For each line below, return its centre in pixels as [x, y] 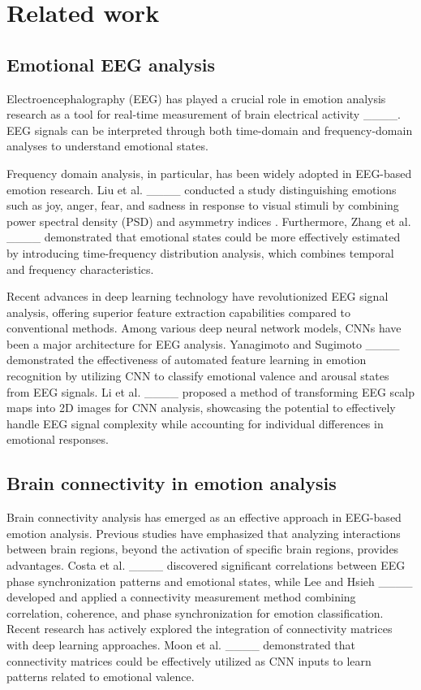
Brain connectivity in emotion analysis [172, 483]
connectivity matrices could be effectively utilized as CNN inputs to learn [189, 660]
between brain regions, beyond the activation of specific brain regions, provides [203, 549]
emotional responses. [58, 439]
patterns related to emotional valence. [101, 677]
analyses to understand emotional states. [107, 146]
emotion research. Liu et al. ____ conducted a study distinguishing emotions [202, 189]
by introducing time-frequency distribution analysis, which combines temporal [200, 252]
